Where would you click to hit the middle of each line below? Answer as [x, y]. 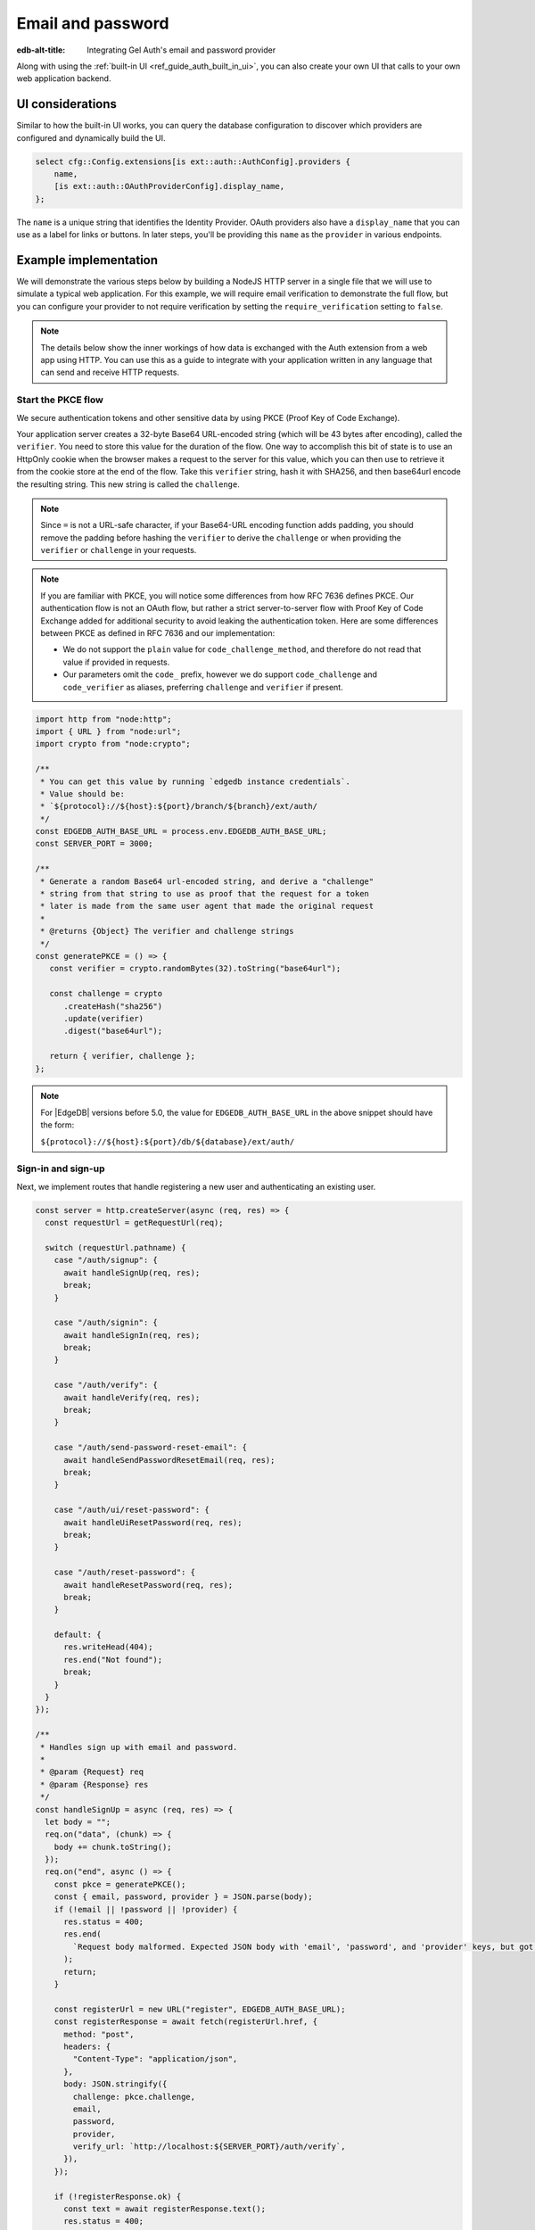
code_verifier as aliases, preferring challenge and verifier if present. [203, 687]
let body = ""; [78, 1821]
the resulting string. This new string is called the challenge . [128, 484]
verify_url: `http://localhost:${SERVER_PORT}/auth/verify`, [209, 2147]
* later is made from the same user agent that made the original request [207, 906]
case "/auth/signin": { [106, 1323]
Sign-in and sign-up [61, 1169]
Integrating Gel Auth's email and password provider [181, 50]
